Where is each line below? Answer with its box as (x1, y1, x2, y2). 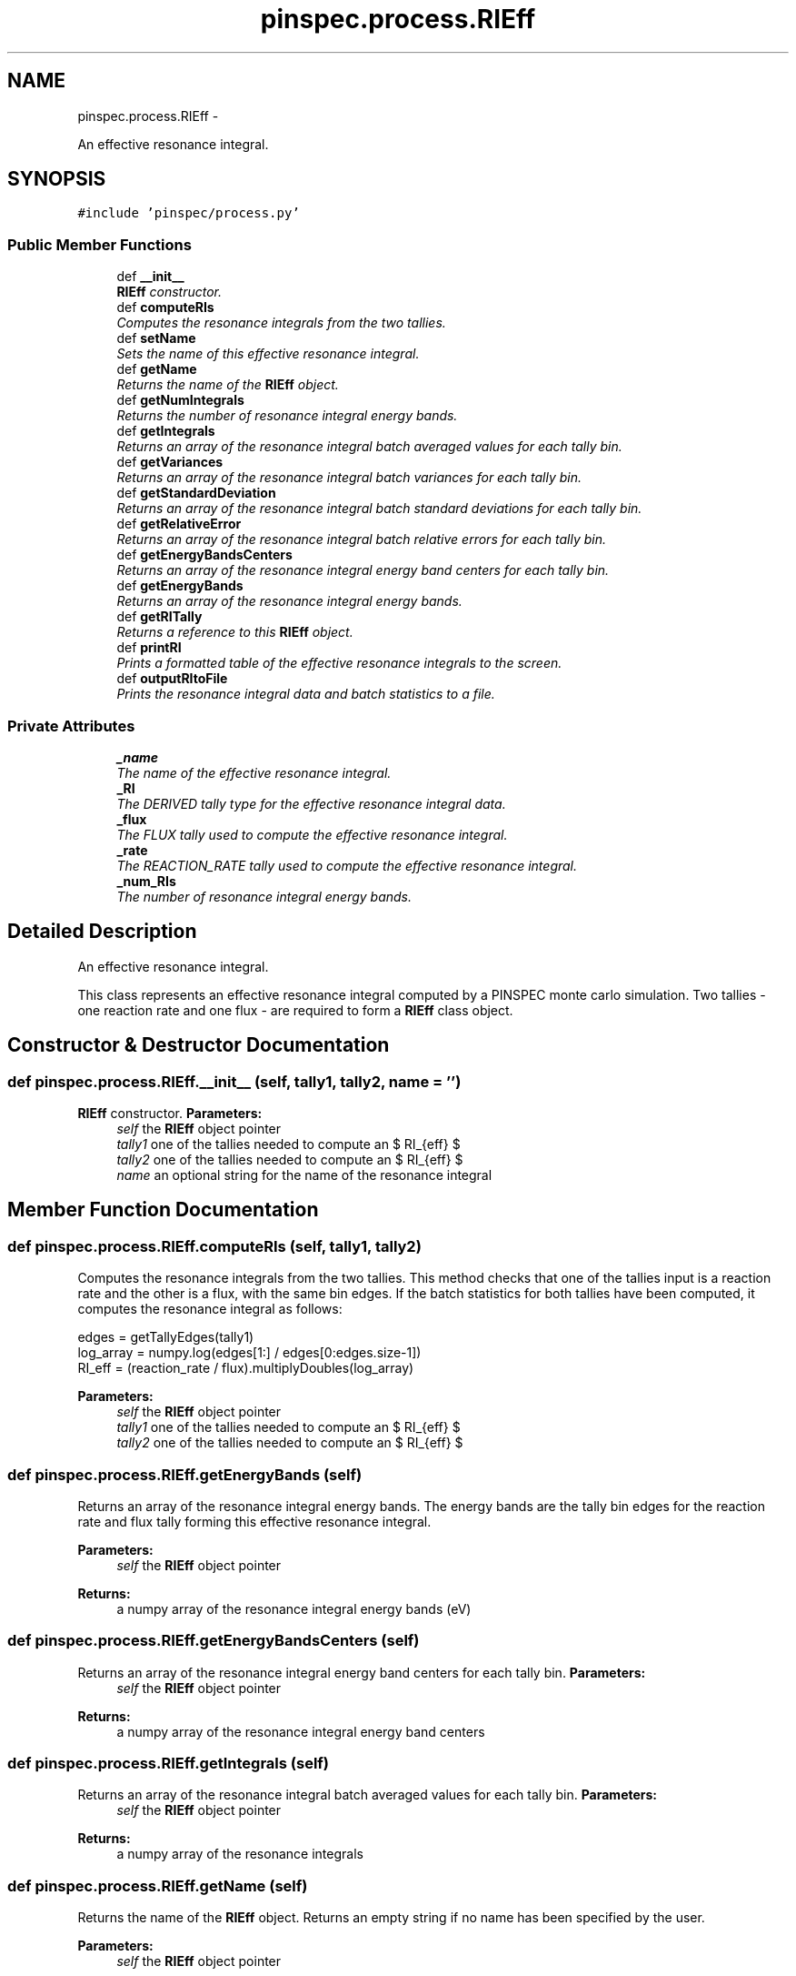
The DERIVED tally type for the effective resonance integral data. (116, 795, 506, 812)
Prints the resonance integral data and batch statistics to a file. (116, 686, 495, 702)
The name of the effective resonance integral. (116, 764, 392, 781)
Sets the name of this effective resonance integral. (116, 346, 420, 362)
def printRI (116, 640, 182, 656)
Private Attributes (7, 716, 135, 735)
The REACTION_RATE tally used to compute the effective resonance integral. (116, 857, 578, 873)
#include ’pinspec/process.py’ (77, 206, 300, 221)
